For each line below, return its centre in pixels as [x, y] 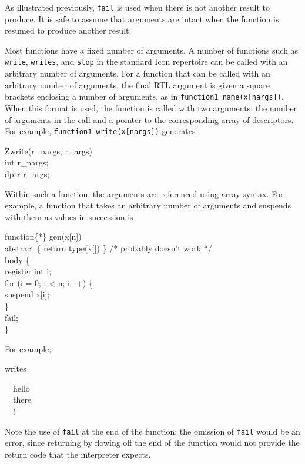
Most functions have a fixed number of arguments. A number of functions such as [152, 50]
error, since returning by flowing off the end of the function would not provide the [152, 443]
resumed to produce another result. [68, 30]
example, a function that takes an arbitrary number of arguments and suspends [148, 205]
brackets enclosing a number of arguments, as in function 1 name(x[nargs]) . [144, 96]
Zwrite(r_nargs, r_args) [48, 150]
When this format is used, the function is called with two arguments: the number [151, 107]
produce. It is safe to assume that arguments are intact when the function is [142, 19]
